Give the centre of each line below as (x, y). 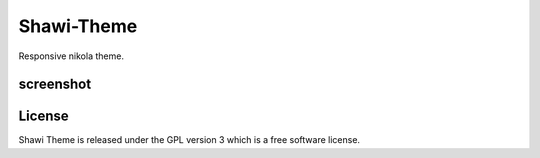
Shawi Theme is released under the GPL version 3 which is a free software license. (189, 140)
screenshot (55, 84)
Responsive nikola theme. (71, 56)
